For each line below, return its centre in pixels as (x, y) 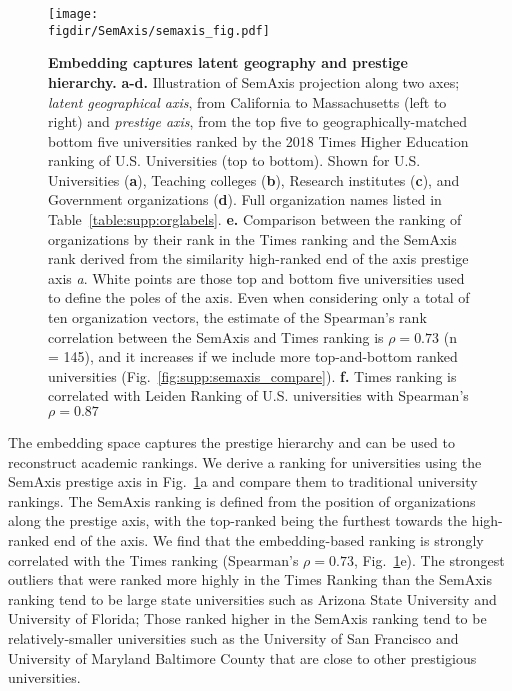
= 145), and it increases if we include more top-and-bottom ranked (253, 356)
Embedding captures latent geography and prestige (228, 62)
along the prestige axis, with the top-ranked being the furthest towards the (237, 520)
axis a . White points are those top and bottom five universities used (256, 277)
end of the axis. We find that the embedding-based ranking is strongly (268, 539)
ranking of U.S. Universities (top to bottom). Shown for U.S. (234, 160)
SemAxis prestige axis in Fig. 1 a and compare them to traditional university (243, 481)
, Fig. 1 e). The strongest (429, 559)
